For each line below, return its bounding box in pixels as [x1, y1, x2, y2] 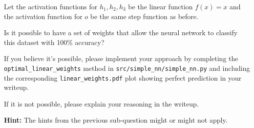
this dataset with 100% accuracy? [4, 37, 105, 47]
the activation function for [4, 11, 83, 21]
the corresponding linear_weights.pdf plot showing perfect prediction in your [4, 72, 242, 83]
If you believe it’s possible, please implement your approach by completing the [4, 53, 238, 64]
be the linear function [128, 1, 193, 11]
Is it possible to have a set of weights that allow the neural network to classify [4, 27, 238, 38]
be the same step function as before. [90, 11, 198, 21]
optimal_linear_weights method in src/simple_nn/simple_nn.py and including [4, 63, 250, 73]
